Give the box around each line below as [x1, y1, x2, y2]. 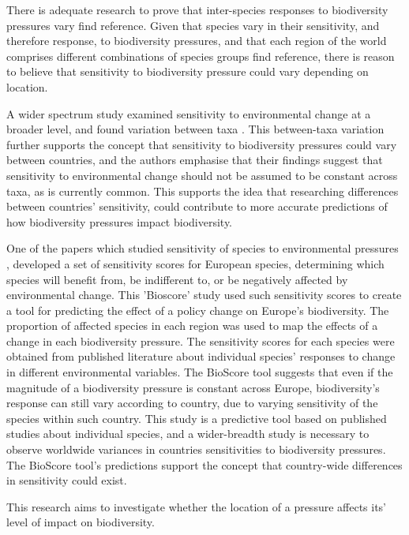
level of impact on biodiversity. [6, 514, 155, 530]
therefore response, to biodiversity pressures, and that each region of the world [6, 32, 387, 49]
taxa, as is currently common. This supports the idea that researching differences [6, 182, 399, 199]
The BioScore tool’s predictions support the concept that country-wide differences [6, 456, 403, 473]
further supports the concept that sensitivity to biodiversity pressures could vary [6, 136, 397, 152]
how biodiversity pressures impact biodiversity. [6, 213, 233, 230]
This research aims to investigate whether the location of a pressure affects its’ [6, 498, 387, 514]
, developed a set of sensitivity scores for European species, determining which [6, 255, 385, 271]
